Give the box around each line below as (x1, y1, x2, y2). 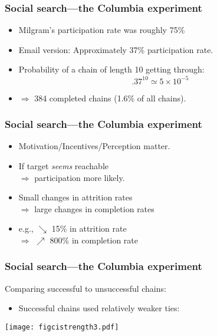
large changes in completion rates (34, 202, 154, 215)
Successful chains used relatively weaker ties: (18, 302, 180, 314)
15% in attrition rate (51, 222, 127, 235)
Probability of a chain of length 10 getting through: (18, 63, 205, 75)
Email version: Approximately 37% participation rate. (18, 43, 213, 55)
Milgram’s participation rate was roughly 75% (18, 24, 185, 36)
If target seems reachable (18, 159, 109, 172)
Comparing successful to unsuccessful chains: (5, 282, 166, 294)
